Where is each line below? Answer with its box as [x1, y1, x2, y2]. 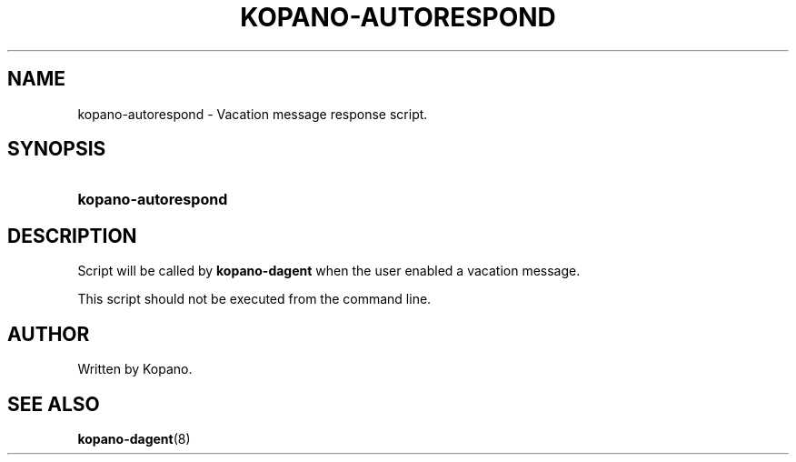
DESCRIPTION [7, 224, 137, 247]
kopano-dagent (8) [77, 430, 191, 447]
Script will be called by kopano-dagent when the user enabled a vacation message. [77, 263, 581, 279]
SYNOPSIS [7, 137, 106, 161]
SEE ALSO [7, 392, 100, 416]
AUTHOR [7, 322, 90, 346]
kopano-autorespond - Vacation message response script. [77, 105, 428, 122]
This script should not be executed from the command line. [77, 291, 432, 307]
